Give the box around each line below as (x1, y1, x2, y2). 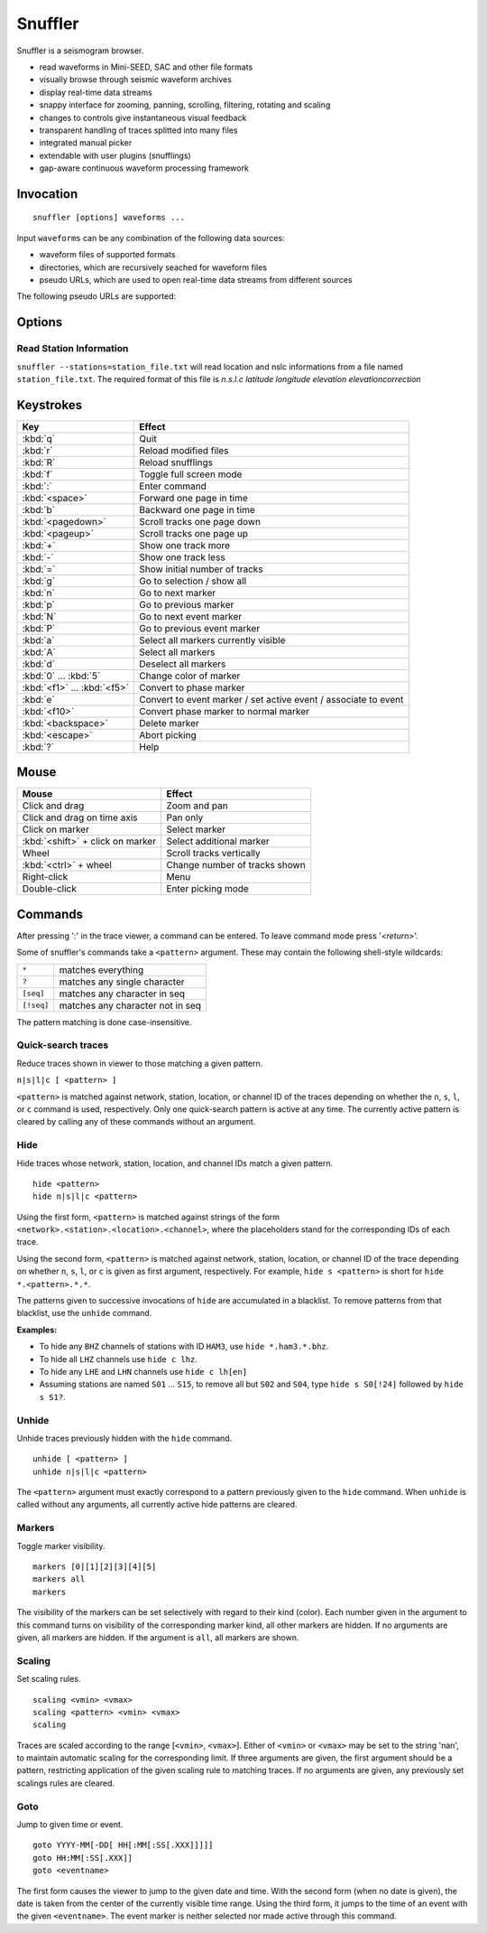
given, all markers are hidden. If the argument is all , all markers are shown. (16, 1631, 299, 1643)
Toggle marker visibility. (16, 1540, 106, 1551)
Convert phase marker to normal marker (139, 705, 310, 717)
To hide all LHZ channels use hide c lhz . (39, 1353, 198, 1364)
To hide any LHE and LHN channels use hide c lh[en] (39, 1367, 248, 1377)
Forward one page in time (139, 491, 248, 504)
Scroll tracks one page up (139, 527, 248, 539)
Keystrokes (16, 397, 83, 413)
